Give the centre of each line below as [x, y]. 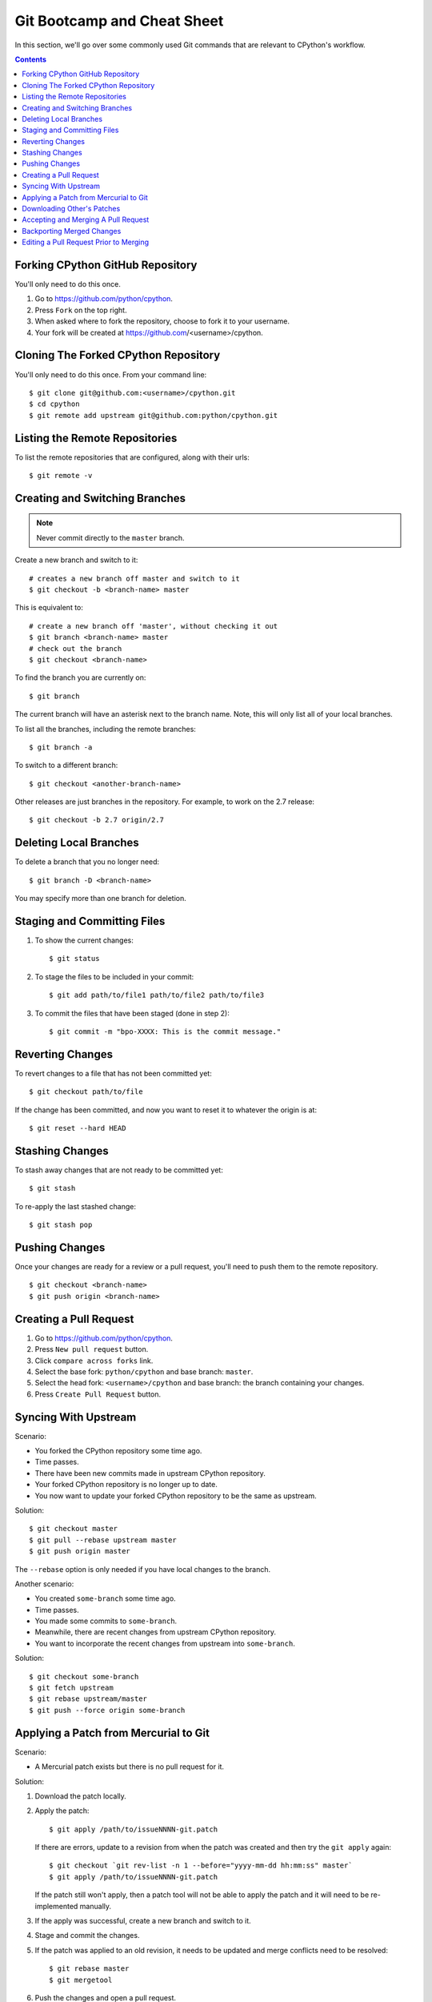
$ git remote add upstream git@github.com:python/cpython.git [154, 415]
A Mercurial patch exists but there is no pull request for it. [129, 1767]
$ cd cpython [54, 404]
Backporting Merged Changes [72, 231]
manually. [96, 1906]
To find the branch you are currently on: [80, 677]
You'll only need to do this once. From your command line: [111, 374]
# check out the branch [76, 648]
